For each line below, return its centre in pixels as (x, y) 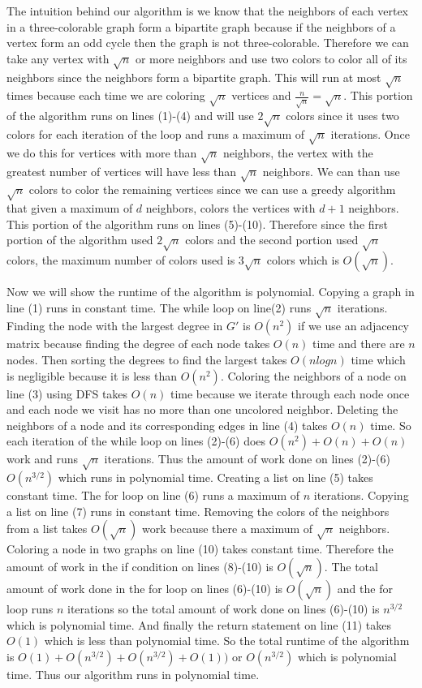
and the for (365, 588)
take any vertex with (58, 58)
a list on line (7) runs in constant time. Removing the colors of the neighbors (198, 511)
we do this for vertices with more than (102, 152)
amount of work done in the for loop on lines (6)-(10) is (145, 588)
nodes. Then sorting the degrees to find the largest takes (147, 359)
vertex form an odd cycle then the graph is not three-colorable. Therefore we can (208, 43)
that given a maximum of (70, 208)
